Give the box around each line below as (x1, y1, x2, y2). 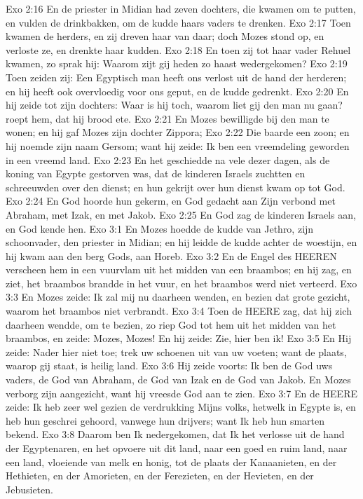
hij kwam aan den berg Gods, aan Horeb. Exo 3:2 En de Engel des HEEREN (6, 248, 337, 263)
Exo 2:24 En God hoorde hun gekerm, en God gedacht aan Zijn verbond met (6, 193, 336, 208)
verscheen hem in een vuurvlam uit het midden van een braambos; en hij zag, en (6, 262, 352, 277)
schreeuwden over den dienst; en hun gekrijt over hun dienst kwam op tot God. (6, 179, 345, 194)
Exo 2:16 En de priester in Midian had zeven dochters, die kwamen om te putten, (6, 1, 356, 15)
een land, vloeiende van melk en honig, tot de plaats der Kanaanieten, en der (6, 454, 337, 469)
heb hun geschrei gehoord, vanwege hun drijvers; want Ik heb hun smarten (6, 413, 325, 428)
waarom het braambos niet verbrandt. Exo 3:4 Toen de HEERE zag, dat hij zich (6, 303, 352, 318)
